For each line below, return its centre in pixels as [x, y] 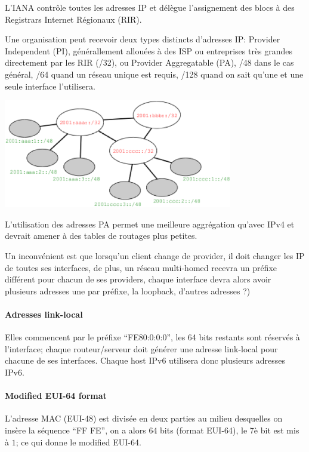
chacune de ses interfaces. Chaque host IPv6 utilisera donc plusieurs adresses [145, 360]
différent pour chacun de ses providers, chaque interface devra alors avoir [138, 279]
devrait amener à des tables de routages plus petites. [101, 236]
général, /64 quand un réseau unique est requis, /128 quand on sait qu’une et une [154, 74]
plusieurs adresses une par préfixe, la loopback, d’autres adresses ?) [128, 290]
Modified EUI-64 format [56, 396]
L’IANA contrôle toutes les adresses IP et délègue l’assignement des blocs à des [150, 7]
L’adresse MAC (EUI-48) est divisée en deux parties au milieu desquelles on [144, 418]
